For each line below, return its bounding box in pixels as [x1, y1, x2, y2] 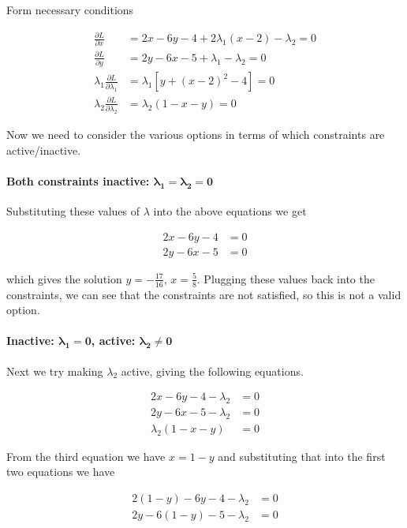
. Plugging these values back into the [196, 270, 375, 286]
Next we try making [6, 362, 103, 379]
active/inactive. [6, 141, 81, 158]
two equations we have [6, 463, 115, 480]
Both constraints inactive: [6, 172, 150, 189]
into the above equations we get [153, 203, 307, 219]
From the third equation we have [6, 447, 166, 464]
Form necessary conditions [6, 2, 134, 17]
